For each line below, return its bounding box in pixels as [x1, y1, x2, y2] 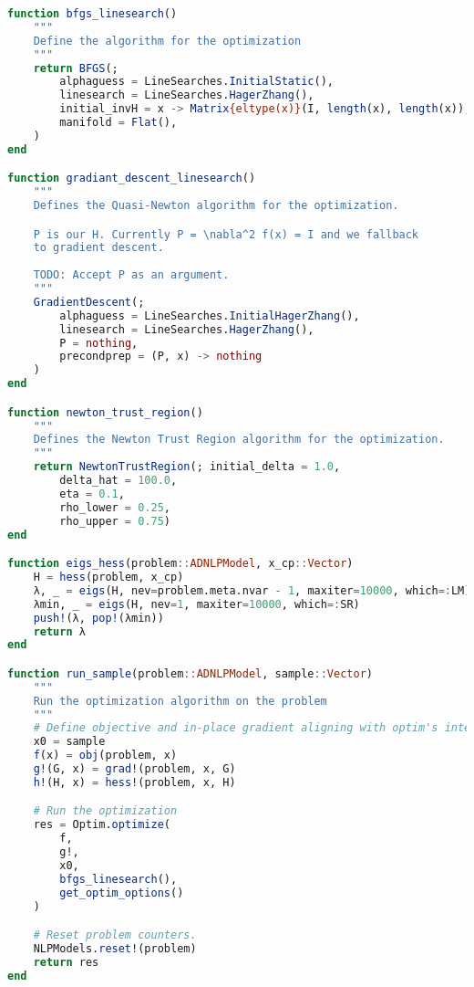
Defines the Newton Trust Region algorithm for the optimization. [33, 433, 445, 446]
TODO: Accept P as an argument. [33, 268, 230, 282]
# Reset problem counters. [33, 929, 197, 942]
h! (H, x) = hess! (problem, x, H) [33, 775, 236, 789]
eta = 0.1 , [59, 487, 125, 500]
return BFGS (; [33, 61, 118, 75]
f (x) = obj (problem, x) [33, 749, 178, 762]
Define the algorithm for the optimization [33, 34, 302, 47]
